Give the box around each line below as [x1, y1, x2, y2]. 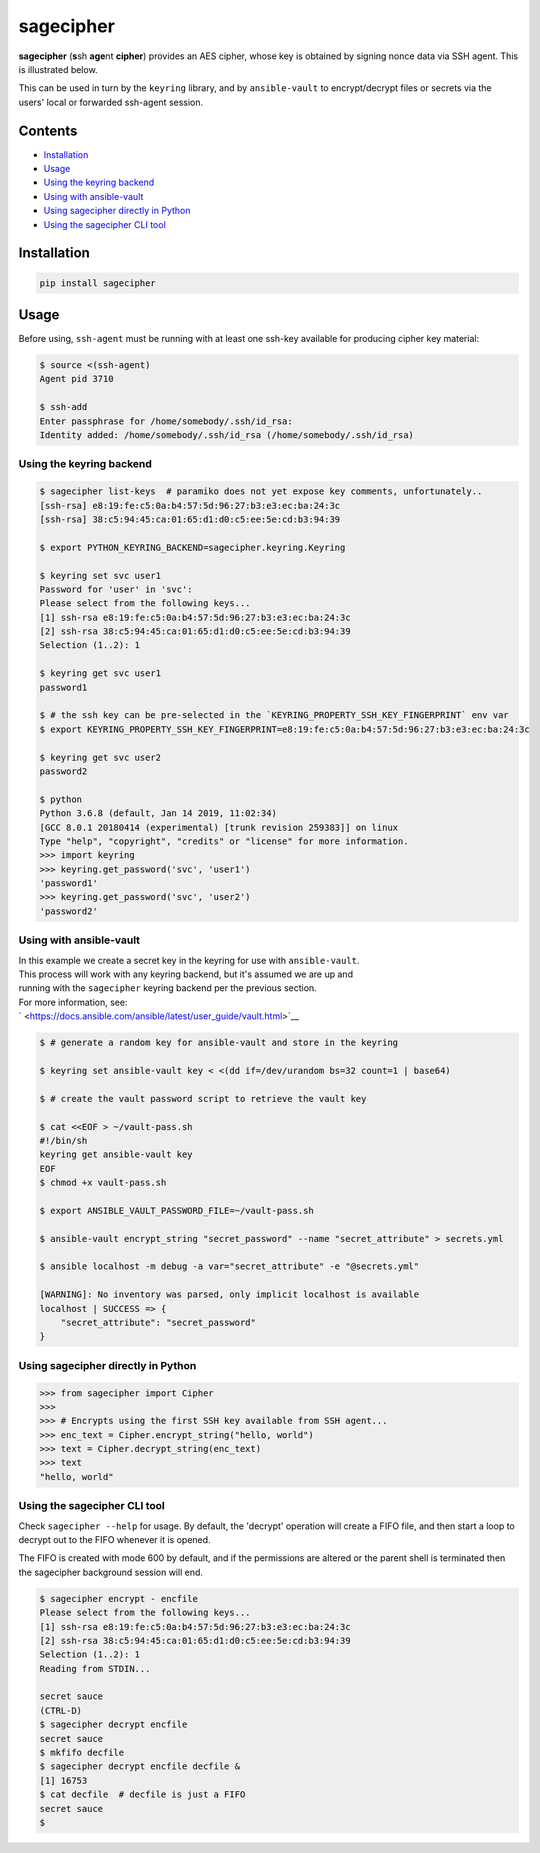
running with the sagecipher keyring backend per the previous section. [18, 982, 317, 994]
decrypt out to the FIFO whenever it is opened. [18, 1533, 211, 1545]
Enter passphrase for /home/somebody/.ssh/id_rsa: [39, 415, 294, 427]
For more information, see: [18, 996, 128, 1008]
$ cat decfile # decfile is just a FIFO [39, 1789, 246, 1800]
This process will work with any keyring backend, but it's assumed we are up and [18, 968, 354, 980]
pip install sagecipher [39, 277, 157, 289]
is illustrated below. [18, 63, 99, 75]
